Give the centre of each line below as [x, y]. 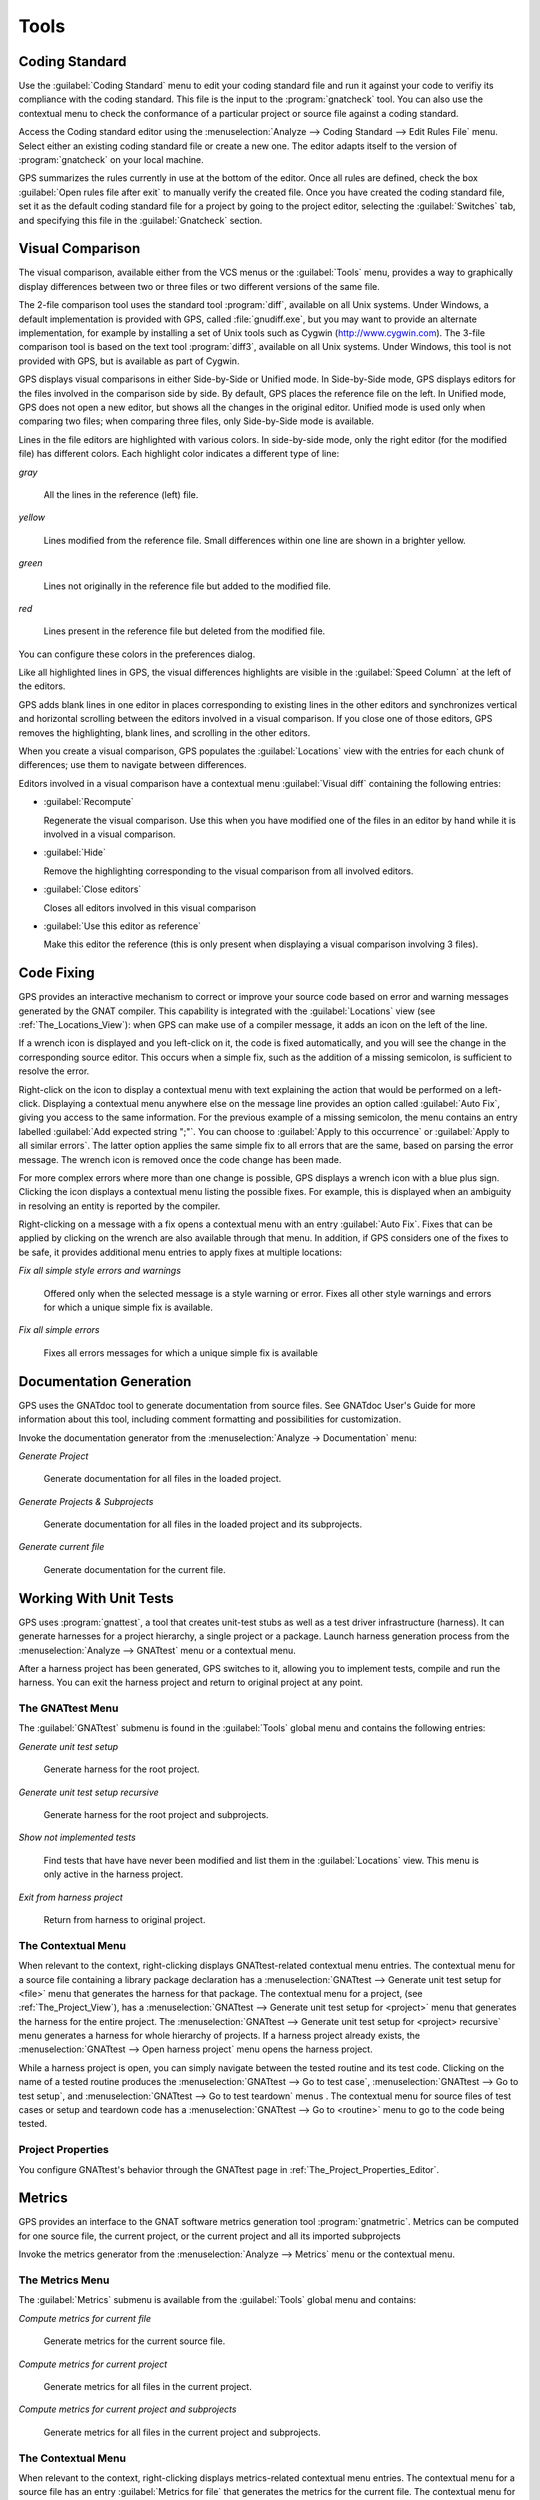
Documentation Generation [105, 1381]
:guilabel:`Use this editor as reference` [122, 926]
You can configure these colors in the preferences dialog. [137, 654]
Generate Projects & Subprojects [86, 1501]
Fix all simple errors [59, 1330]
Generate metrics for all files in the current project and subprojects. [182, 2432]
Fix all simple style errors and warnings [100, 1271]
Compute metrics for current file [85, 2318]
